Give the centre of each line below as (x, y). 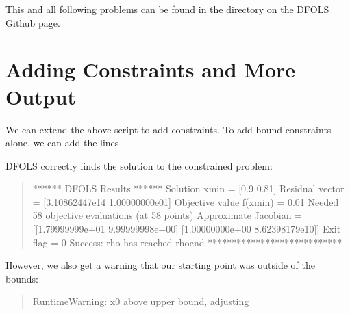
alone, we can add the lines (62, 143)
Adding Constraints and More (151, 69)
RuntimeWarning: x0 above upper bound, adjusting (141, 301)
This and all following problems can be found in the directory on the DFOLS (167, 9)
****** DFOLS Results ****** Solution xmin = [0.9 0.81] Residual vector (188, 188)
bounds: (22, 278)
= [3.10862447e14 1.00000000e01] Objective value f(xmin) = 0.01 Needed (186, 201)
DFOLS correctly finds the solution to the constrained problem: (139, 165)
